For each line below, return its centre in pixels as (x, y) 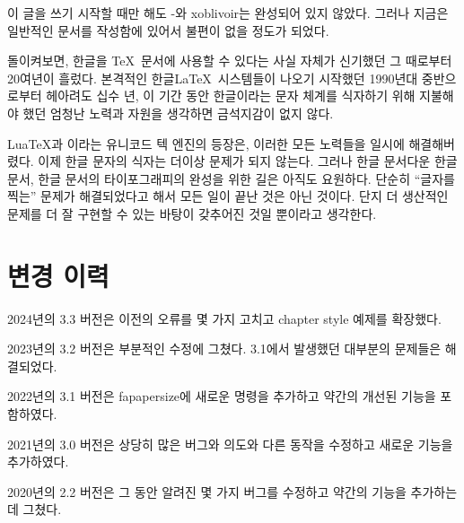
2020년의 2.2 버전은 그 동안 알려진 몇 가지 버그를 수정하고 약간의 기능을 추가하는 (232, 491)
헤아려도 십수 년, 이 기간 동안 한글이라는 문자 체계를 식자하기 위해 (231, 96)
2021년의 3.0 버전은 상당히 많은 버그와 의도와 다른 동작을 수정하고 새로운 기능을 (230, 444)
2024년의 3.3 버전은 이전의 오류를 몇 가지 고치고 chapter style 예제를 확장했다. (224, 318)
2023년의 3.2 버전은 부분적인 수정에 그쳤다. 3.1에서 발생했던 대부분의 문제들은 (224, 349)
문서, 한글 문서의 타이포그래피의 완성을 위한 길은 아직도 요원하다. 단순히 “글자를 (231, 178)
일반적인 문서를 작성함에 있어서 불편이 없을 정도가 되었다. (168, 30)
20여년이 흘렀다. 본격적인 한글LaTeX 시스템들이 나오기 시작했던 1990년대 (213, 78)
